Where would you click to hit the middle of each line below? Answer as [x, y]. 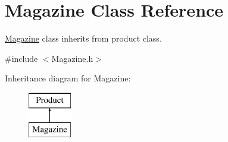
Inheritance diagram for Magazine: [68, 78]
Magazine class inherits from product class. [83, 38]
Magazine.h [72, 58]
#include [21, 58]
